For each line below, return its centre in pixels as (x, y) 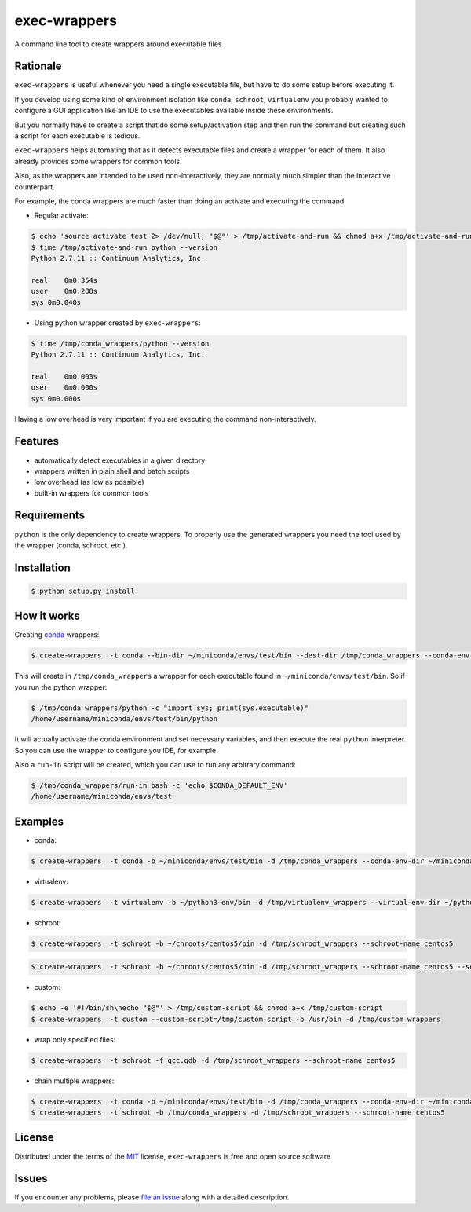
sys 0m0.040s (56, 302)
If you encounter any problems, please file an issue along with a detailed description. (152, 1197)
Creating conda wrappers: (57, 635)
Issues (31, 1179)
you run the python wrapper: (61, 687)
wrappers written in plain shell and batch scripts (112, 471)
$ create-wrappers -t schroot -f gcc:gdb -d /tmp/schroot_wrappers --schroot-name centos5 (213, 1060)
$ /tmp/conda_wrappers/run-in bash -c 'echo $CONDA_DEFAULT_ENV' (159, 785)
